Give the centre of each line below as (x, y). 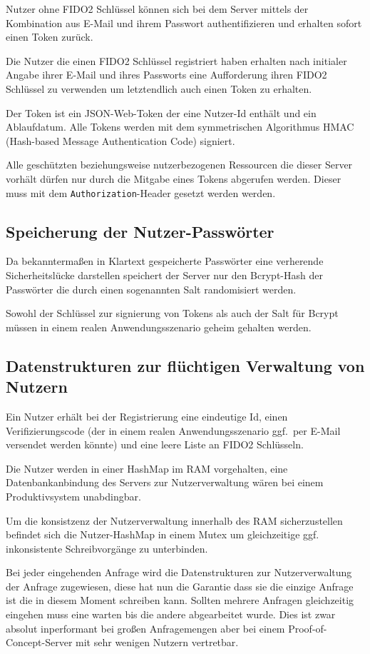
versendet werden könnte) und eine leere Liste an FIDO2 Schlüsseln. (155, 444)
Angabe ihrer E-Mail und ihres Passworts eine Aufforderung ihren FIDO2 (166, 75)
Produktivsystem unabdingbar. (73, 496)
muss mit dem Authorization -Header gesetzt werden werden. (141, 192)
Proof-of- (308, 628)
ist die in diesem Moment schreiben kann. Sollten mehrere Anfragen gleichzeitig (180, 600)
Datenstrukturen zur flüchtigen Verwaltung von (185, 365)
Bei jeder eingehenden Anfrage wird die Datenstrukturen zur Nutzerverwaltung (179, 572)
